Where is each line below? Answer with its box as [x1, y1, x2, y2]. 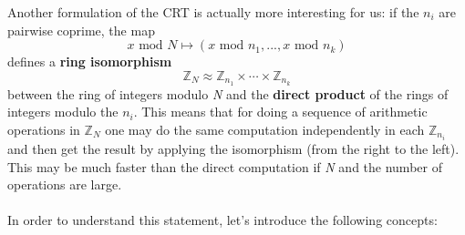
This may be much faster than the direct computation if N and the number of [7, 157, 442, 176]
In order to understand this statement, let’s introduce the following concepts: [7, 210, 438, 230]
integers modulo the [7, 102, 119, 121]
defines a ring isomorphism [7, 52, 172, 71]
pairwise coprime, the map [7, 20, 155, 39]
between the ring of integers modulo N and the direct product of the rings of [7, 84, 449, 103]
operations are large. [7, 175, 122, 194]
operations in [7, 119, 80, 138]
